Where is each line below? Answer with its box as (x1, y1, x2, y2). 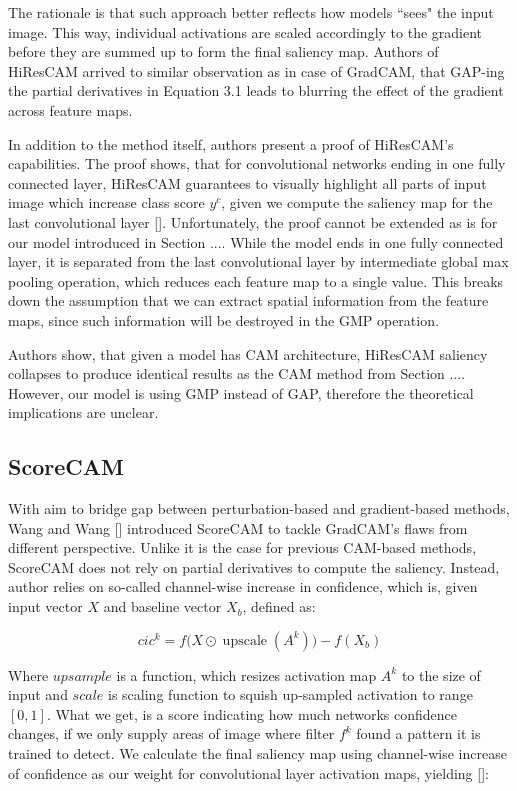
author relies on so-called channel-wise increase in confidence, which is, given (8, 576, 478, 597)
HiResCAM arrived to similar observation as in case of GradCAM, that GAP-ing (8, 60, 505, 81)
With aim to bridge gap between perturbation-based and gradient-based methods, (8, 498, 510, 519)
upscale (222, 633, 268, 648)
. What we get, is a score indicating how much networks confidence (46, 703, 458, 724)
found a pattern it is (356, 723, 481, 744)
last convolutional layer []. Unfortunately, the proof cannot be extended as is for (8, 211, 498, 232)
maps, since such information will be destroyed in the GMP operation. (8, 309, 439, 330)
